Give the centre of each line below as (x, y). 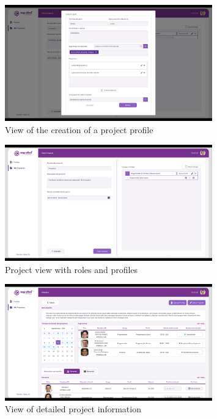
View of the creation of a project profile (79, 130)
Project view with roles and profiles (72, 269)
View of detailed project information (73, 409)
